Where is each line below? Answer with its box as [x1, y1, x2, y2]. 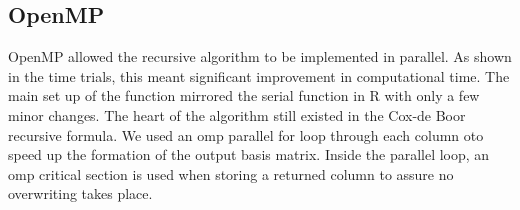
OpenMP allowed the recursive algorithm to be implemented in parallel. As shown [8, 46, 512, 67]
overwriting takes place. [8, 183, 153, 204]
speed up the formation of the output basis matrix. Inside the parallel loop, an [8, 144, 490, 165]
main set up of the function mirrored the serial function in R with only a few [8, 85, 480, 106]
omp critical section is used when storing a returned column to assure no [8, 163, 454, 184]
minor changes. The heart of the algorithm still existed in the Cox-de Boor [8, 104, 466, 125]
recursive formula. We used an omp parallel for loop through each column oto [8, 124, 484, 145]
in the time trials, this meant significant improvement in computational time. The [8, 65, 510, 86]
